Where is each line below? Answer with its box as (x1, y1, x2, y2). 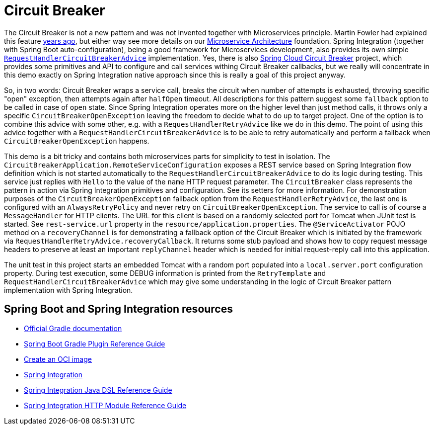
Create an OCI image (24, 354, 92, 363)
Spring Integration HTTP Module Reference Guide (24, 401, 187, 410)
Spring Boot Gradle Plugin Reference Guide (24, 339, 165, 348)
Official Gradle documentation (24, 324, 122, 333)
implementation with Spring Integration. (4, 285, 133, 294)
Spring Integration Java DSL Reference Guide (24, 385, 172, 394)
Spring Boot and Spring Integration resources (4, 303, 233, 316)
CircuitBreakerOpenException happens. (4, 136, 149, 145)
